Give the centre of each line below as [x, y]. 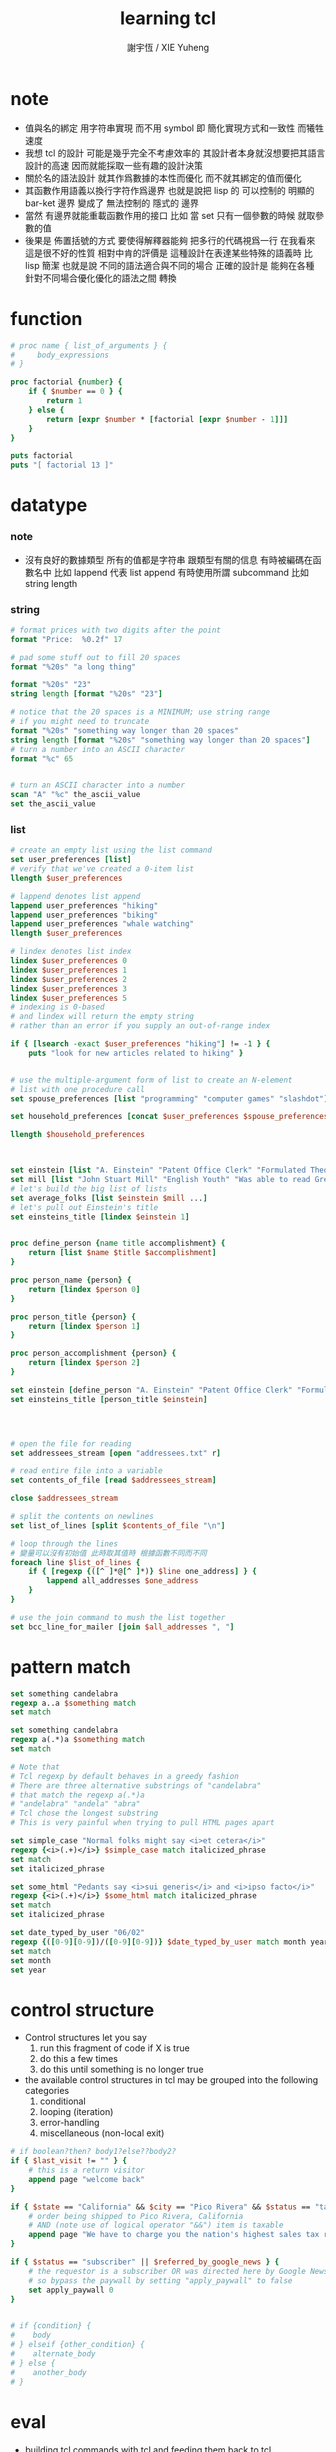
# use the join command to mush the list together [118, 1617]
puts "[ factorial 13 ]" [62, 465]
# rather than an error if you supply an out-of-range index [140, 1026]
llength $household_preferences [77, 1135]
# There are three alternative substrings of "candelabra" [136, 1785]
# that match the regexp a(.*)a [77, 1795]
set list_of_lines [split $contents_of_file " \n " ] [118, 1525]
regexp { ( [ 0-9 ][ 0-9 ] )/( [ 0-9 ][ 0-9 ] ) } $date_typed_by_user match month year [169, 1942]
